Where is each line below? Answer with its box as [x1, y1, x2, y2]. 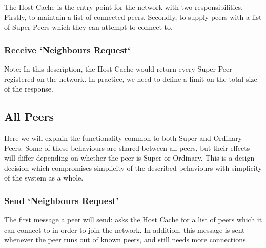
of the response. [4, 83, 53, 94]
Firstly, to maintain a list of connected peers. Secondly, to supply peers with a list [4, 11, 262, 22]
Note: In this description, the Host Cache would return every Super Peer [4, 63, 232, 74]
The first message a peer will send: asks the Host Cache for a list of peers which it [4, 214, 262, 225]
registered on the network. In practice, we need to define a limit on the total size [4, 73, 257, 84]
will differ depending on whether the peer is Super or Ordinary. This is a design [4, 152, 255, 163]
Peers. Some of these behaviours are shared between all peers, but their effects [4, 142, 250, 153]
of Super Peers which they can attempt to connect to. [4, 21, 173, 32]
